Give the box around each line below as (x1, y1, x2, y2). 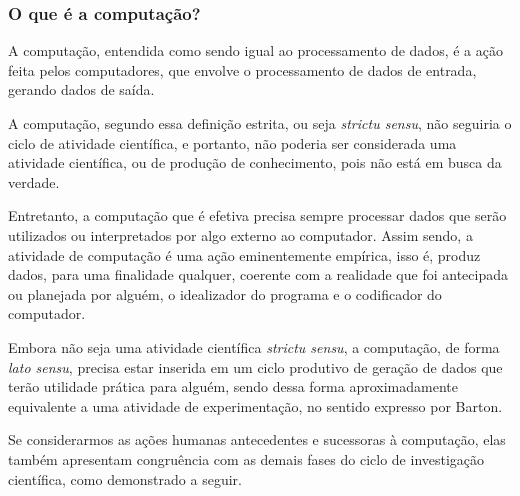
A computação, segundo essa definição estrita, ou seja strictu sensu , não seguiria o (8, 113, 512, 133)
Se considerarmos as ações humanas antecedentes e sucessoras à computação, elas (8, 429, 506, 450)
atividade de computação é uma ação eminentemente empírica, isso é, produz (8, 244, 481, 265)
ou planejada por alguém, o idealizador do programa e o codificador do (8, 283, 442, 304)
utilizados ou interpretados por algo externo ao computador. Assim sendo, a (8, 224, 473, 245)
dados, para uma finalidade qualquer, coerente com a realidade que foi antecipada (8, 264, 508, 285)
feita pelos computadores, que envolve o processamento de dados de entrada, (8, 59, 477, 80)
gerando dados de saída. (8, 79, 155, 100)
